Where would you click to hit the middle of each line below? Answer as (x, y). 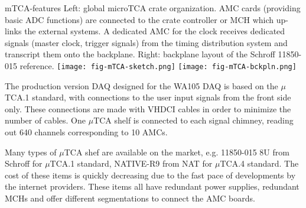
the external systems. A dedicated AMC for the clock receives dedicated (155, 31)
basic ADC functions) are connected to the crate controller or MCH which (139, 19)
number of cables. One (45, 120)
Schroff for (24, 163)
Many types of (31, 152)
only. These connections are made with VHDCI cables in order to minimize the (148, 108)
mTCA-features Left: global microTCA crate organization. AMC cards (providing (153, 8)
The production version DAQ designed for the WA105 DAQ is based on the (141, 85)
